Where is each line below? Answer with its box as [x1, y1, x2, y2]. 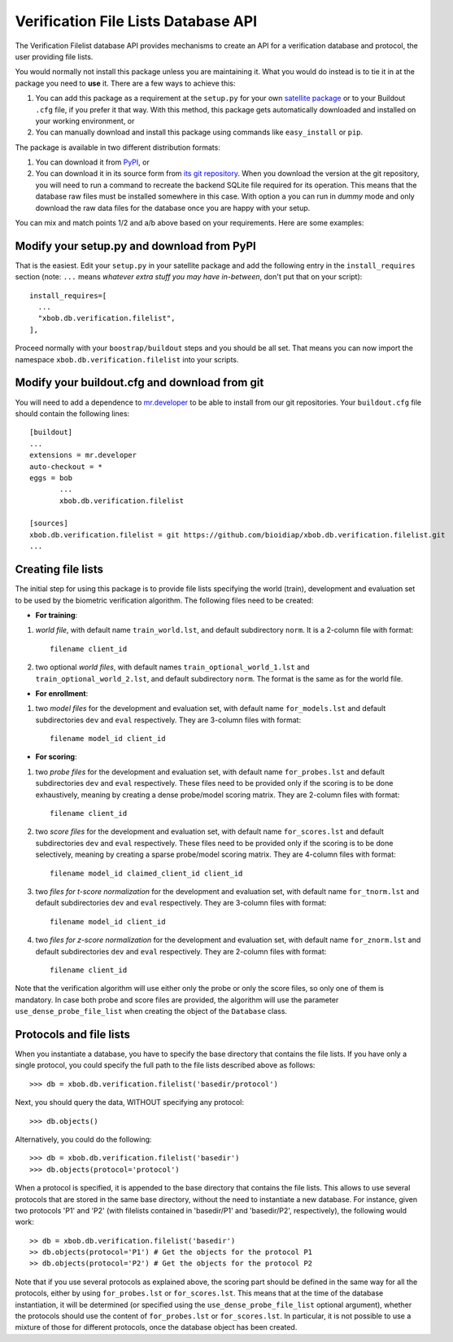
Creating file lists [15, 563, 104, 577]
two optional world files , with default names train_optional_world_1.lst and [35, 662, 310, 672]
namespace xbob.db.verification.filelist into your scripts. [15, 354, 239, 364]
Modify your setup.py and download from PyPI [15, 239, 256, 252]
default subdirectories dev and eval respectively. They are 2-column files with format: [35, 946, 327, 956]
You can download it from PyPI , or [35, 157, 150, 167]
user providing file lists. [15, 51, 94, 61]
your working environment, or [35, 116, 135, 125]
